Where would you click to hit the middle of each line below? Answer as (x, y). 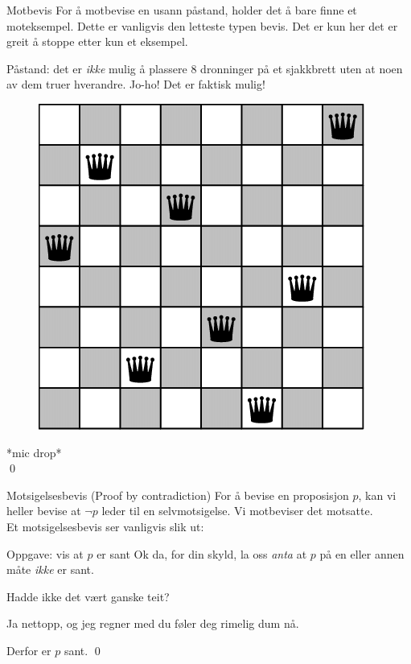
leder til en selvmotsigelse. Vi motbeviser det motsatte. (237, 511)
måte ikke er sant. (50, 569)
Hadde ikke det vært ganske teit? (88, 596)
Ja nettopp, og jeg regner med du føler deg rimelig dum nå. (153, 623)
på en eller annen (362, 553)
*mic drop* (34, 452)
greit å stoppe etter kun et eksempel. (97, 41)
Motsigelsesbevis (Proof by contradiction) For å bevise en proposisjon (178, 495)
